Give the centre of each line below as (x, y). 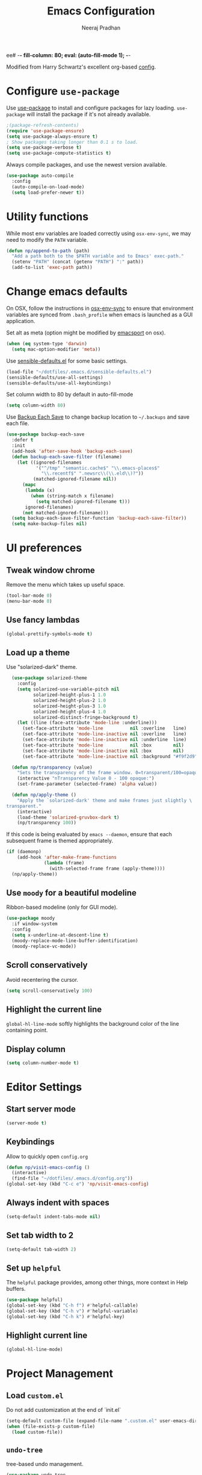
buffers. (16, 1289)
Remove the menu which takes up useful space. (66, 585)
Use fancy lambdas (43, 620)
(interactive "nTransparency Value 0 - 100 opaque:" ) (86, 778)
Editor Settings (44, 1087)
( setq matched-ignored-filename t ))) (83, 501)
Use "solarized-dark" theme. (42, 667)
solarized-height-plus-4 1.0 (69, 712)
